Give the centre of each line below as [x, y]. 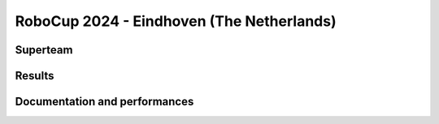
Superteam [44, 50]
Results [35, 76]
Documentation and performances [104, 102]
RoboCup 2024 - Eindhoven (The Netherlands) [176, 21]
